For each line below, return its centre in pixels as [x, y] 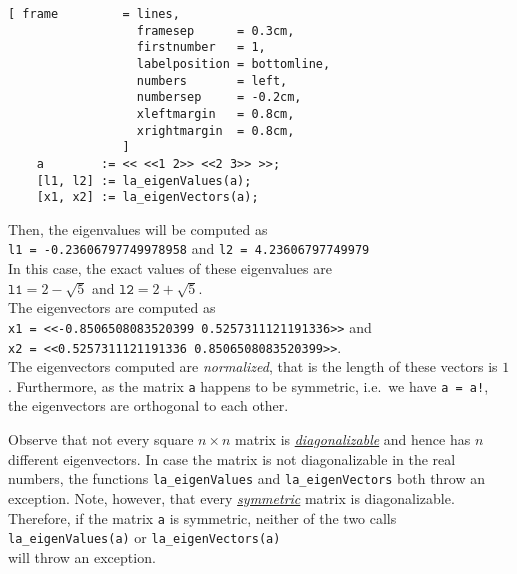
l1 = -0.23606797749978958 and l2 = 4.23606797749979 [189, 248]
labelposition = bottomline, [233, 63]
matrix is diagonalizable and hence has [353, 439]
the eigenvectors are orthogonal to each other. [148, 405]
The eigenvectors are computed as [112, 307]
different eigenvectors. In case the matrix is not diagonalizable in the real [232, 458]
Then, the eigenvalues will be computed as [138, 228]
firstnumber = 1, [201, 47]
